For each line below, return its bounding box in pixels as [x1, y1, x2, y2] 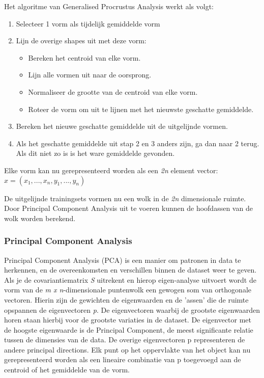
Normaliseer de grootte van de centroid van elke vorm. [28, 86, 198, 97]
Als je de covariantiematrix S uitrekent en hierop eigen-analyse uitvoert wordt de [4, 274, 256, 285]
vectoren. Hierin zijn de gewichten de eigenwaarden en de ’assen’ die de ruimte [4, 294, 249, 305]
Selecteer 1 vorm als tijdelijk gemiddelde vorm [16, 18, 160, 29]
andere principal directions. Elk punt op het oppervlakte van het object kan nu [4, 344, 251, 355]
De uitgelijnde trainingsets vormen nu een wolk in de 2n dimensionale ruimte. [4, 193, 246, 203]
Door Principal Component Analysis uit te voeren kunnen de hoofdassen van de [4, 203, 253, 213]
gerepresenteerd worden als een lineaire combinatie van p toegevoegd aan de [4, 354, 241, 365]
